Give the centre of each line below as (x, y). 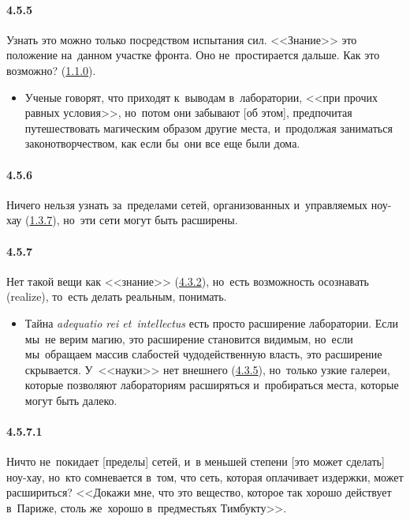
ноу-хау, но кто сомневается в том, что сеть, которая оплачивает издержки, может (205, 476)
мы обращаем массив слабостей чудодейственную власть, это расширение (203, 354)
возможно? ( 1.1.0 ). (51, 70)
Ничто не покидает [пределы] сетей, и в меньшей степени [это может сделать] (196, 461)
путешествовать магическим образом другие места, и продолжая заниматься (209, 127)
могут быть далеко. (71, 400)
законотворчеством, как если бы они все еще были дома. (162, 143)
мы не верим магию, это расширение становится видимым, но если (189, 338)
